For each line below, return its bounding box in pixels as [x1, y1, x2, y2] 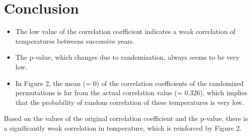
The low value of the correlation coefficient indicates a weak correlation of [15, 26, 235, 36]
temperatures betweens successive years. [15, 35, 135, 46]
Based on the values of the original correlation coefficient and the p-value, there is [4, 113, 248, 123]
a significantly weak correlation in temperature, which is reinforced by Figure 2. [4, 122, 242, 133]
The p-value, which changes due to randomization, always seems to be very [15, 52, 239, 62]
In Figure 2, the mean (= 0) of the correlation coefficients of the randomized [15, 78, 244, 88]
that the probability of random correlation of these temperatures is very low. [15, 97, 244, 107]
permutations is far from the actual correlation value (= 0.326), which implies [15, 87, 248, 98]
